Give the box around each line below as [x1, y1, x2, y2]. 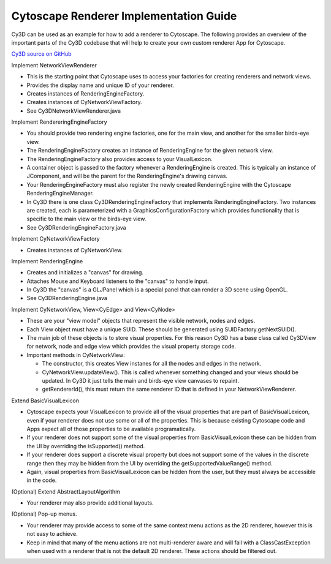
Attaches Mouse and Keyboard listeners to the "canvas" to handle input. [26, 277, 209, 285]
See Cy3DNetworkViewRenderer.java [26, 107, 121, 115]
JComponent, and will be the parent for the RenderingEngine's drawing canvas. [26, 172, 228, 180]
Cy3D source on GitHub [11, 50, 72, 58]
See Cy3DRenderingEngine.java [26, 295, 107, 302]
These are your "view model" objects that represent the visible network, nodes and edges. [26, 317, 256, 325]
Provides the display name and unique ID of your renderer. [26, 81, 174, 89]
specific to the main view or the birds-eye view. [26, 215, 146, 223]
